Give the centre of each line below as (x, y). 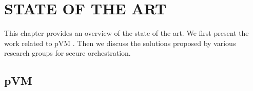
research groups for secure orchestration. (67, 53)
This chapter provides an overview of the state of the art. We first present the (126, 33)
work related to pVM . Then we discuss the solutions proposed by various (120, 43)
